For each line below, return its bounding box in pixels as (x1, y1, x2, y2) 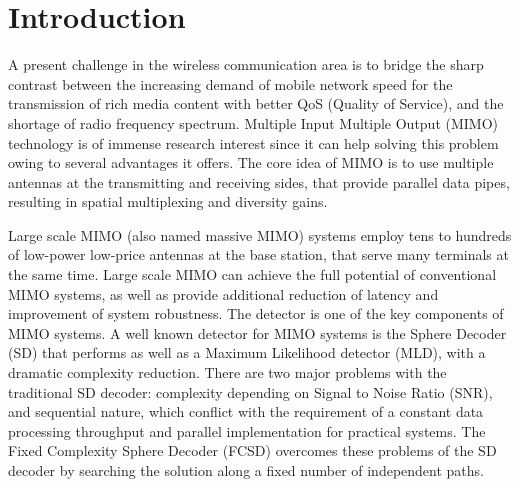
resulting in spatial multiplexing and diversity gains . (8, 191, 328, 212)
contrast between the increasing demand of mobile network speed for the (8, 73, 453, 94)
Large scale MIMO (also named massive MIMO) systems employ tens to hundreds (8, 224, 512, 245)
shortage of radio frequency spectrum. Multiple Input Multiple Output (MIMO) (8, 112, 499, 133)
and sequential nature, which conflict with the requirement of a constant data (8, 401, 484, 422)
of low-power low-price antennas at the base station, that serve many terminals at (8, 244, 509, 265)
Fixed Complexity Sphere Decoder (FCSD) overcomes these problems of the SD (8, 440, 497, 461)
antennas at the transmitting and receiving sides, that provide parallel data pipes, (8, 171, 510, 192)
